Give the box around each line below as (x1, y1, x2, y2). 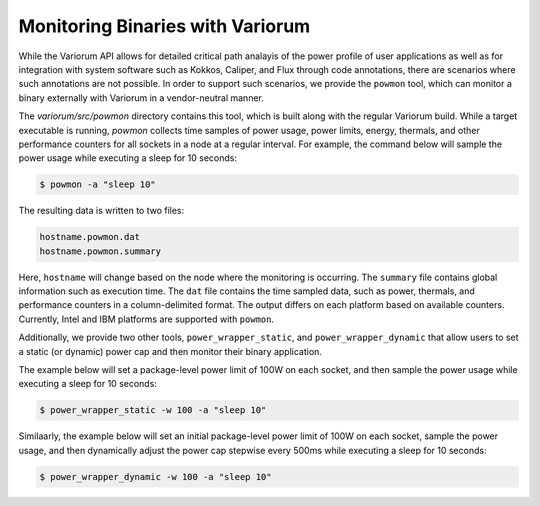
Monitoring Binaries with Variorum (18, 15, 311, 37)
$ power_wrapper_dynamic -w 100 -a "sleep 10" (39, 471, 272, 482)
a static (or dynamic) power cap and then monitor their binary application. (18, 345, 322, 357)
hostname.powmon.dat (39, 231, 140, 243)
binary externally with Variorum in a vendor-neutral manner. (18, 91, 264, 104)
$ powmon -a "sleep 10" (39, 179, 157, 190)
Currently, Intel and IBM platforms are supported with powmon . (18, 313, 275, 325)
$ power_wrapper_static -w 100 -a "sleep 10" (39, 405, 267, 416)
